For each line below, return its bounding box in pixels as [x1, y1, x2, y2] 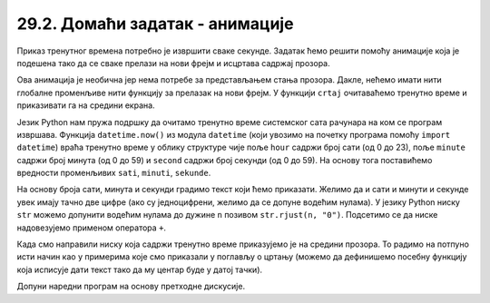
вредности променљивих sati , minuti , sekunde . [16, 168, 211, 179]
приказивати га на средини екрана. [16, 100, 155, 111]
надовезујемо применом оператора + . [16, 222, 167, 233]
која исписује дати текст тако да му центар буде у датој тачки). [16, 264, 263, 275]
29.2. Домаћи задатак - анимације [16, 14, 294, 34]
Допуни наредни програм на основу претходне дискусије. [16, 281, 245, 292]
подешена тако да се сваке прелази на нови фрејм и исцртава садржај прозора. [16, 57, 330, 68]
